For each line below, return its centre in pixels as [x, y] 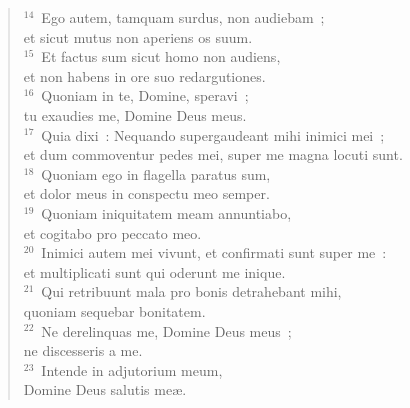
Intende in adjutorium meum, [132, 369]
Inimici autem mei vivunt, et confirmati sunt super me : [214, 252]
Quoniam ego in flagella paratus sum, [156, 173]
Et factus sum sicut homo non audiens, [161, 56]
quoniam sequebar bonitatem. [114, 310]
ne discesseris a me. [83, 350]
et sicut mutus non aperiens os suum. [138, 36]
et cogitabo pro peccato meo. [112, 232]
